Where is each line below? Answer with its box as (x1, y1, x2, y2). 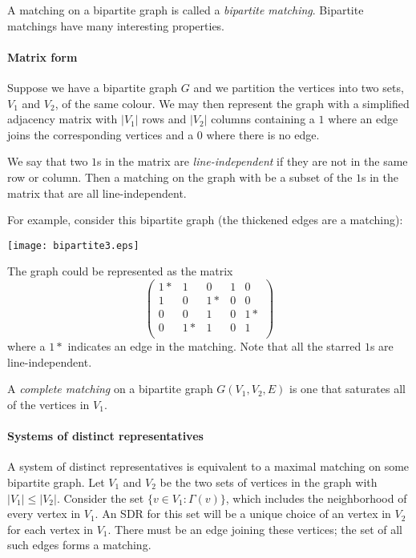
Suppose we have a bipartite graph (7, 78, 178, 95)
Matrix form (7, 48, 78, 65)
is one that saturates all (289, 380, 406, 397)
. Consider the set (56, 489, 144, 506)
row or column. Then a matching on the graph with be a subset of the (7, 168, 353, 185)
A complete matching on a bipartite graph (7, 380, 213, 397)
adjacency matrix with (7, 110, 118, 127)
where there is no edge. (206, 126, 320, 143)
